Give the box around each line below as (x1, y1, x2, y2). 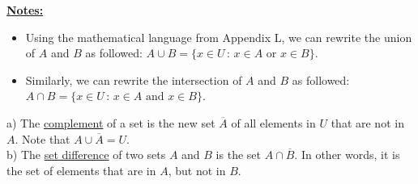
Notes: (6, 2, 44, 18)
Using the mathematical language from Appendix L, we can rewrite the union (25, 28, 412, 45)
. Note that (15, 130, 70, 147)
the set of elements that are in (6, 161, 156, 178)
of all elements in (231, 114, 316, 131)
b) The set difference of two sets (6, 146, 166, 163)
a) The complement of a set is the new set (6, 114, 215, 131)
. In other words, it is (294, 146, 400, 163)
